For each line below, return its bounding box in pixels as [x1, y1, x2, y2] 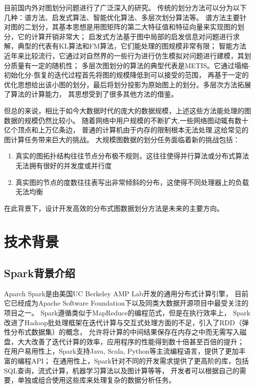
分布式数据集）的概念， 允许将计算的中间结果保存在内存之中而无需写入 [10, 327, 240, 337]
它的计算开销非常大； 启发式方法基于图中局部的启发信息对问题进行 [17, 31, 233, 41]
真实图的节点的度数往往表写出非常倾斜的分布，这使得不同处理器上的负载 [15, 177, 249, 187]
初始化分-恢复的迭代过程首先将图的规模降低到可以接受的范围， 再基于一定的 [4, 70, 249, 80]
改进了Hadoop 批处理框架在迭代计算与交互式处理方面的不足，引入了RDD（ [4, 317, 242, 327]
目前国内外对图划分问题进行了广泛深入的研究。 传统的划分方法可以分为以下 [4, 2, 247, 12]
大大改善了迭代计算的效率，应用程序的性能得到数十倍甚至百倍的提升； [17, 336, 244, 346]
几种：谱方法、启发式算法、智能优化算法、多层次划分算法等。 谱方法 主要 [4, 12, 240, 22]
